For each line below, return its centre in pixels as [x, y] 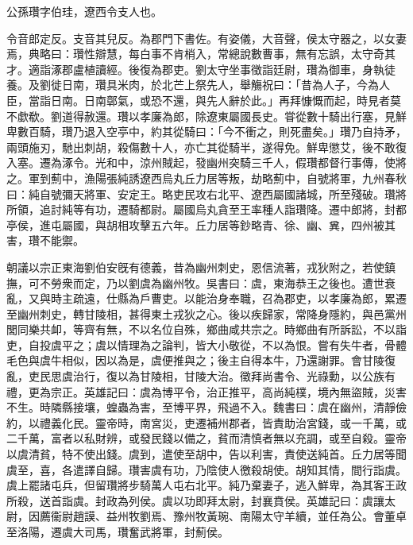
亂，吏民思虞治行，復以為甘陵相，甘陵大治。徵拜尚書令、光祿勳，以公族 [195, 376]
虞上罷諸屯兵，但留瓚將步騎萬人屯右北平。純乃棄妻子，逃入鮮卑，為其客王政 [206, 485]
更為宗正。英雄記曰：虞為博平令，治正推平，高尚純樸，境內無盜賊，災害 [217, 391]
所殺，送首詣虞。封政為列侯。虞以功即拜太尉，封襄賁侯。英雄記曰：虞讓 [195, 500]
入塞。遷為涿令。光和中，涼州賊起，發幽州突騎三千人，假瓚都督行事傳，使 [201, 162]
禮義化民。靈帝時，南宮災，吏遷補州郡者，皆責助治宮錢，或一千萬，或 [223, 422]
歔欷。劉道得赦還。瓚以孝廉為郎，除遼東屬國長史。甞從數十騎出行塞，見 [206, 116]
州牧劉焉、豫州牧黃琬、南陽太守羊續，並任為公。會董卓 [262, 516]
